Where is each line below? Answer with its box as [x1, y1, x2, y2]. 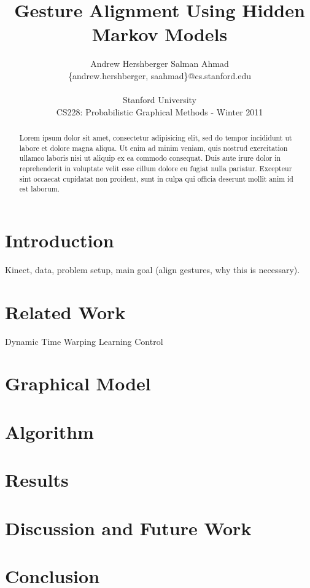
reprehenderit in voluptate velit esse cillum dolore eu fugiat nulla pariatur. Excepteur [19, 163, 292, 174]
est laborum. [19, 184, 60, 194]
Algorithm [5, 419, 94, 444]
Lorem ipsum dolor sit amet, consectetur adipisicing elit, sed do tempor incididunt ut [19, 133, 292, 143]
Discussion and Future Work [5, 515, 252, 540]
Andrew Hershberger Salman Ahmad [90, 57, 229, 70]
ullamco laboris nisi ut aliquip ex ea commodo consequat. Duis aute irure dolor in [19, 153, 281, 163]
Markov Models [91, 21, 228, 47]
